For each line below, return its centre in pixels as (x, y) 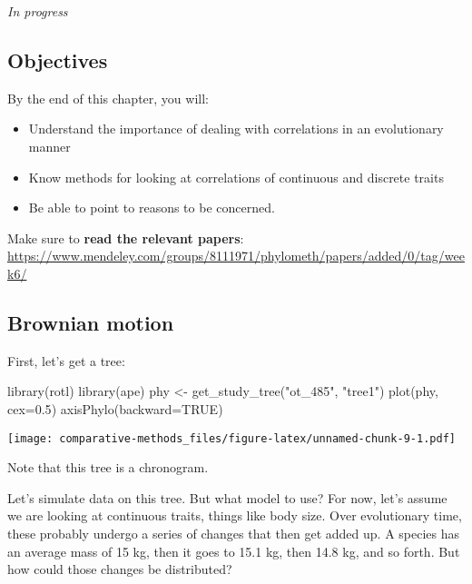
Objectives (58, 59)
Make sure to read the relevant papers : (126, 238)
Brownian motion (91, 322)
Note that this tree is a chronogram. (108, 467)
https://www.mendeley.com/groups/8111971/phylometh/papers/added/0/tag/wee (236, 256)
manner (49, 146)
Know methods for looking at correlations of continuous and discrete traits (236, 177)
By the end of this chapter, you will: (108, 98)
